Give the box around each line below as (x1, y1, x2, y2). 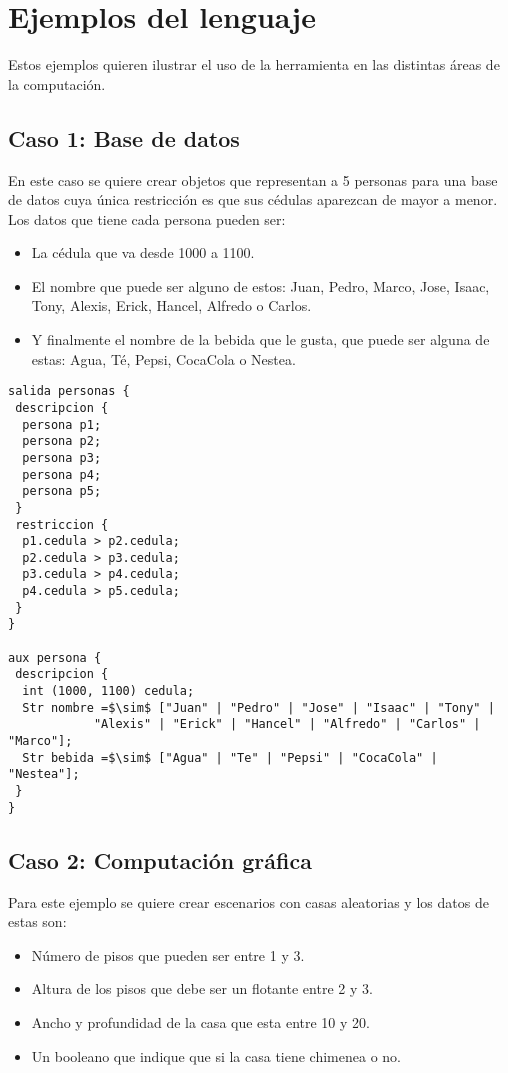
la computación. (8, 73, 106, 94)
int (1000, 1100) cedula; (22, 684, 195, 699)
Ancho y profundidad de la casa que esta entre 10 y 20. (31, 1011, 370, 1032)
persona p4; (22, 467, 102, 482)
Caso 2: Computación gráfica (8, 844, 312, 875)
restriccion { (15, 517, 109, 532)
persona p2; (22, 434, 102, 449)
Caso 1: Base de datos (8, 122, 240, 153)
